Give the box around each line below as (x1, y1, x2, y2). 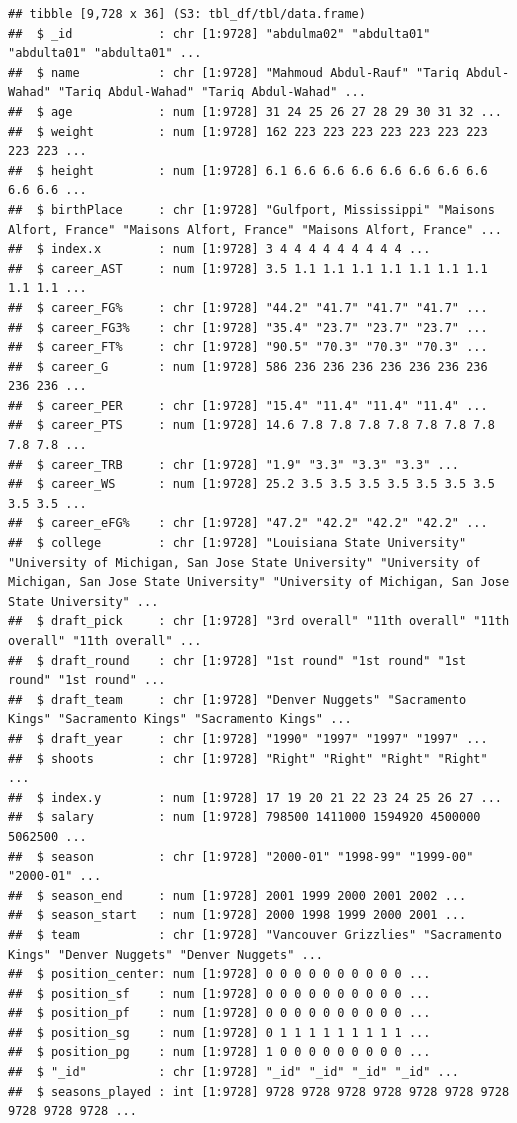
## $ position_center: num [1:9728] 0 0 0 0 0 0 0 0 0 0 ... (8, 967, 431, 982)
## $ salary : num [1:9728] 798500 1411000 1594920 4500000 (8, 810, 481, 825)
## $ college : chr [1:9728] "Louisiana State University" (8, 536, 467, 551)
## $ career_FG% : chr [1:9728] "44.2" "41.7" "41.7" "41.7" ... (8, 300, 488, 315)
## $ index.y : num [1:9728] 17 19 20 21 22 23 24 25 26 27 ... (8, 790, 502, 805)
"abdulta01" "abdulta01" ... (8, 46, 202, 61)
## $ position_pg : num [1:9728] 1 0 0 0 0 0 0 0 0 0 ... (8, 1045, 431, 1060)
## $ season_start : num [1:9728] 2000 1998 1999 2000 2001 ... (8, 908, 467, 923)
